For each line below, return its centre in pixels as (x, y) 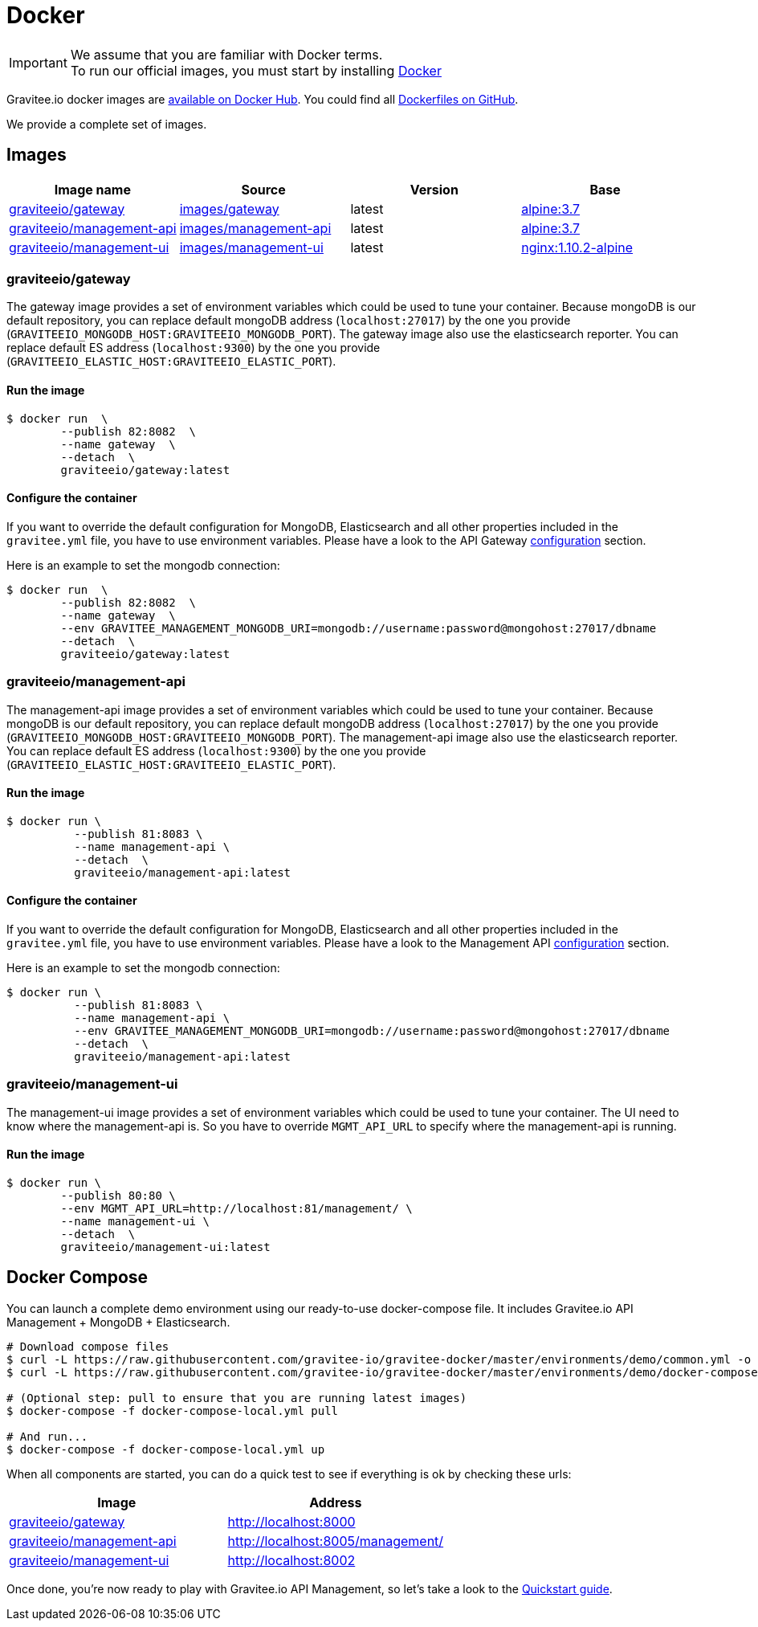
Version (434, 189)
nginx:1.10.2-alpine (577, 247)
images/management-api (255, 228)
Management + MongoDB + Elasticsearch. (118, 1322)
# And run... (47, 1436)
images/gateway (229, 208)
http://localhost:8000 (291, 1521)
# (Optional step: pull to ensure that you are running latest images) (237, 1398)
